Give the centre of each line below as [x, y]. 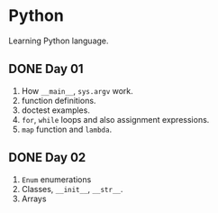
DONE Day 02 [47, 157]
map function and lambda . [67, 129]
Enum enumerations [56, 179]
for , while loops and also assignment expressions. [115, 119]
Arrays [34, 199]
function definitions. [59, 100]
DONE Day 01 [46, 69]
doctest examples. [56, 110]
